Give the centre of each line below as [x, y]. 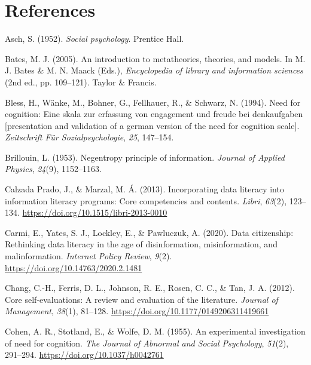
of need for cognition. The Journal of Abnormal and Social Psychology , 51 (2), [147, 343]
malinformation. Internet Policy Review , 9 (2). [89, 256]
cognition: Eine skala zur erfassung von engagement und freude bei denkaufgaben [154, 114]
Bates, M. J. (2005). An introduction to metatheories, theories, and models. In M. [155, 58]
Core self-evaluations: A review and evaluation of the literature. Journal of [141, 299]
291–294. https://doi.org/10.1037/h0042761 [84, 355]
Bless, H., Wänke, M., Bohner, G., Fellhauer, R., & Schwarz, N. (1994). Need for [153, 102]
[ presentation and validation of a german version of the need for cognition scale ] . [152, 125]
